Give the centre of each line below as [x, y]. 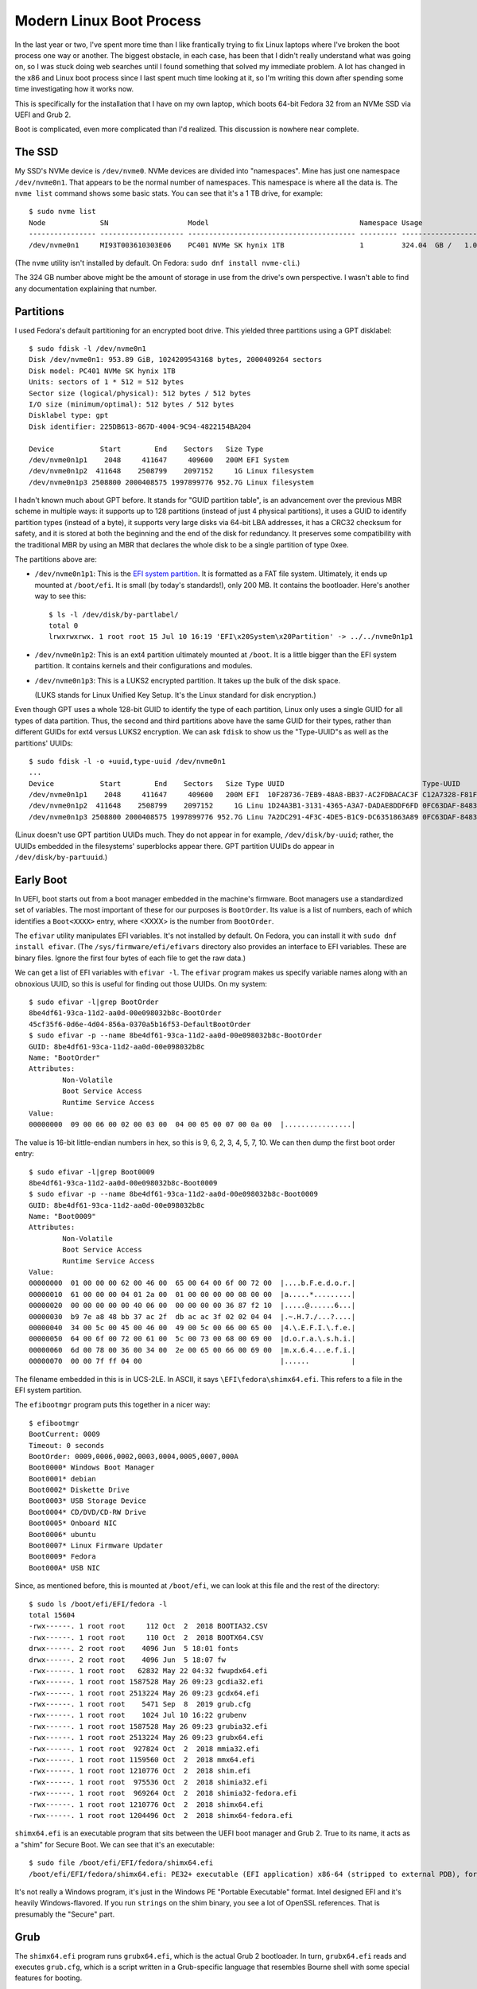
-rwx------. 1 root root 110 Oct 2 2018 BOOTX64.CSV [146, 1637]
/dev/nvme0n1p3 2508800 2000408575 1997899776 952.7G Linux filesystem [171, 482]
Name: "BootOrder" [65, 1058]
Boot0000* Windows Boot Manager [92, 1467]
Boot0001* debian [62, 1479]
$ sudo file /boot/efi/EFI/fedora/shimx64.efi [121, 1863]
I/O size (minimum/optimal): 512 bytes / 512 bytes [132, 404]
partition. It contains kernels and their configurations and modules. [144, 666]
